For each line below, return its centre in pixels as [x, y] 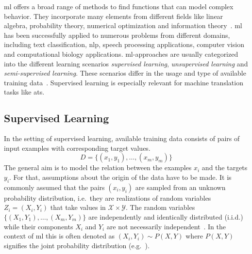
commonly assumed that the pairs [54, 187]
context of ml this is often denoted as [59, 236]
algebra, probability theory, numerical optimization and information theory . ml [123, 25]
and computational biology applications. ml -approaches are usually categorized [121, 54]
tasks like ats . [24, 92]
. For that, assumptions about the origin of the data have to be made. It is [120, 177]
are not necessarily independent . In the [166, 226]
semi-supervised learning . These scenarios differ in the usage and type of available [125, 73]
